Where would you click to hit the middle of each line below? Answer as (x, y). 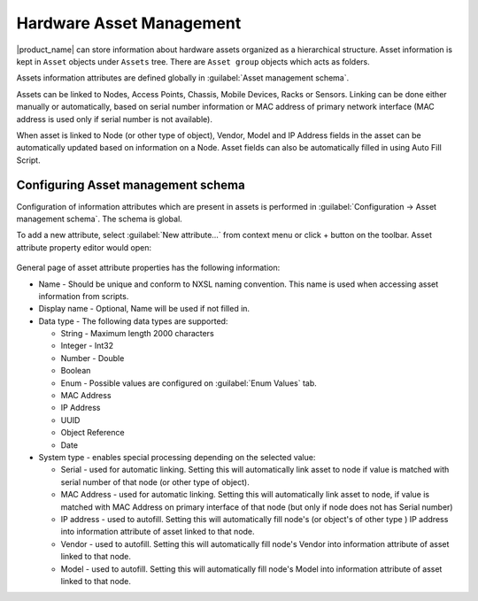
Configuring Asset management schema (131, 185)
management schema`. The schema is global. (100, 219)
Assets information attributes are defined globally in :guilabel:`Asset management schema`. (183, 78)
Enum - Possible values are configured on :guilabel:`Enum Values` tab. (189, 383)
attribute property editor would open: (84, 247)
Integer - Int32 (87, 346)
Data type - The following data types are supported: (133, 321)
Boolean (76, 371)
